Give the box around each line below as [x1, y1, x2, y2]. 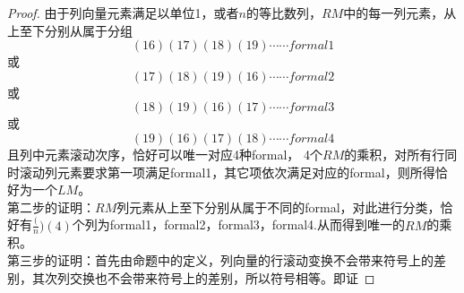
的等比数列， [245, 4, 322, 22]
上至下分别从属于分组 [7, 21, 133, 39]
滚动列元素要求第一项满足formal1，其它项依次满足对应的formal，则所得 [19, 162, 435, 181]
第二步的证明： [7, 197, 95, 216]
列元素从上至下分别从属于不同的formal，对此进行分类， [116, 197, 441, 216]
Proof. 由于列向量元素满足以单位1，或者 [7, 4, 239, 22]
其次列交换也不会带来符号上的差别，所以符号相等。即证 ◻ [31, 268, 375, 287]
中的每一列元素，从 [343, 4, 457, 22]
